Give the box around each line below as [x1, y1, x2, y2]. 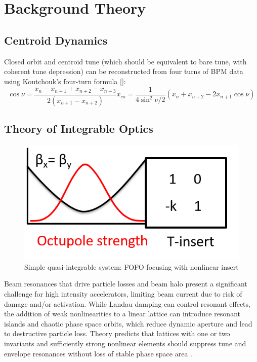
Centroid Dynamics [4, 32, 108, 48]
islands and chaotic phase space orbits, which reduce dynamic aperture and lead [4, 318, 252, 329]
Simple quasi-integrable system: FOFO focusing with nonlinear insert [24, 261, 239, 272]
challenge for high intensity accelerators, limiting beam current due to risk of [4, 288, 242, 299]
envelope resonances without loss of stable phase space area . [4, 348, 192, 358]
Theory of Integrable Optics [4, 121, 153, 136]
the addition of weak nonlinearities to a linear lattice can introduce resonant [4, 308, 240, 319]
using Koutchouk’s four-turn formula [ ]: [4, 76, 126, 86]
